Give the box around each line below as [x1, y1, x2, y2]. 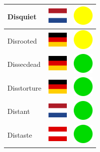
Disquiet [7, 11, 37, 21]
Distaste [7, 130, 32, 140]
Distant [7, 106, 30, 116]
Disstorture [7, 82, 42, 93]
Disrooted [7, 35, 37, 46]
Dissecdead [7, 59, 41, 69]
